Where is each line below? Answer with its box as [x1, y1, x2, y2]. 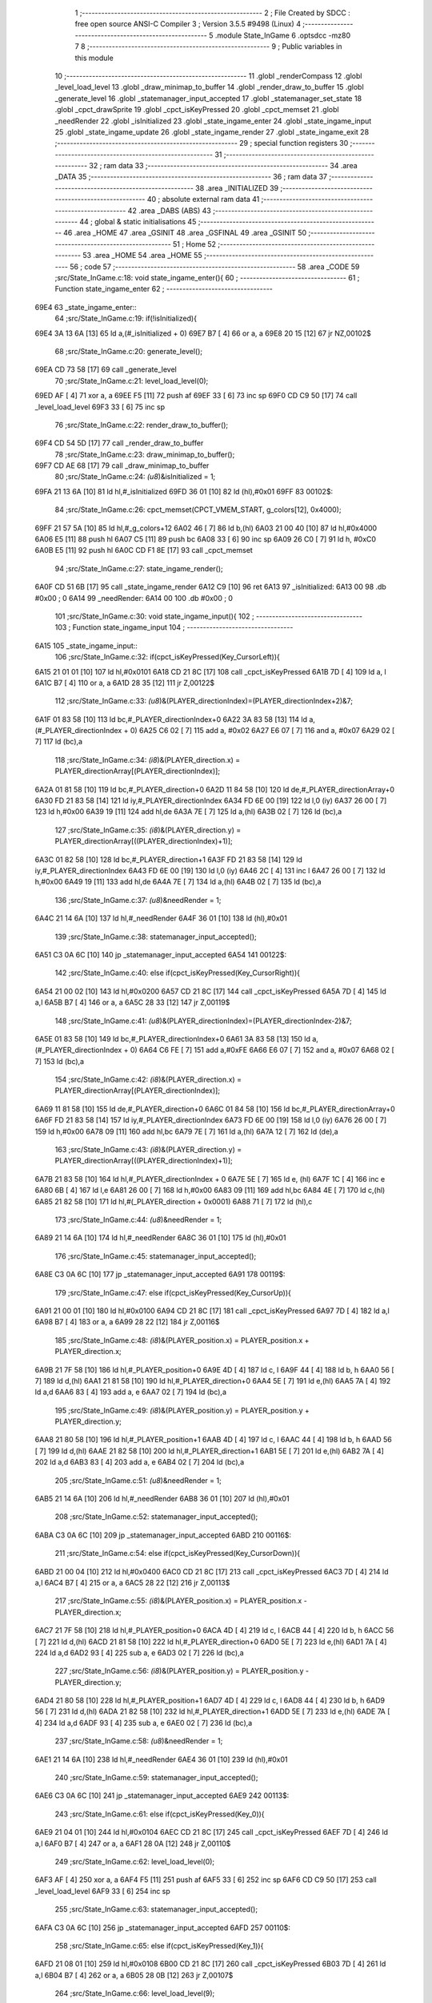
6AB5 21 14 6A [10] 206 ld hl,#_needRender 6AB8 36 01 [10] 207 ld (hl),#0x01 [34, 1494, 290, 1504]
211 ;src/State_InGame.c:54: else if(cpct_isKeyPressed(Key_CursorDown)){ [54, 1549, 300, 1558]
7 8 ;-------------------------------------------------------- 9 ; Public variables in [74, 42, 342, 51]
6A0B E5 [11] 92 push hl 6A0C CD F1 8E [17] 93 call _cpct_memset [34, 546, 254, 555]
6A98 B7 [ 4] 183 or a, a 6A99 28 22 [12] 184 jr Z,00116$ [34, 1317, 220, 1327]
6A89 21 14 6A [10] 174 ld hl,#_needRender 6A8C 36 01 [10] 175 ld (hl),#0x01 [34, 1233, 286, 1243]
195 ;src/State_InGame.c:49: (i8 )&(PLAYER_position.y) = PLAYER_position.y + [54, 1405, 310, 1415]
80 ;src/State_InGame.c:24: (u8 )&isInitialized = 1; [54, 472, 216, 482]
